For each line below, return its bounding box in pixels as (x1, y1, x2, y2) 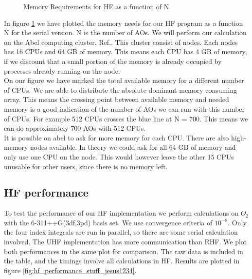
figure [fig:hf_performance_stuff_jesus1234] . (4, 265, 137, 275)
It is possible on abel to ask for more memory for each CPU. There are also (4, 132, 229, 142)
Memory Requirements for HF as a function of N (23, 1, 169, 11)
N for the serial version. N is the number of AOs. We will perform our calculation (4, 27, 247, 38)
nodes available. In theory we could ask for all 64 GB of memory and (30, 142, 236, 152)
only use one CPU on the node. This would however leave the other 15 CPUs (4, 151, 234, 161)
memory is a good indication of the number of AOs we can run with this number (4, 103, 245, 114)
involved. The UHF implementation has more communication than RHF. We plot (4, 237, 247, 247)
